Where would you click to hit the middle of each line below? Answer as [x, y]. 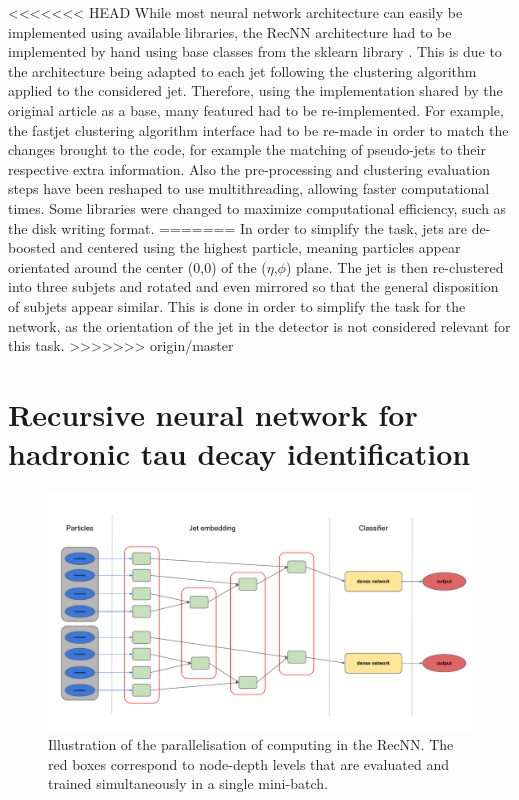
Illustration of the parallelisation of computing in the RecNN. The [251, 744]
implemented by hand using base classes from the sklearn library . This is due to [255, 51]
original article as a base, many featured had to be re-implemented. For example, [256, 109]
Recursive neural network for [213, 413]
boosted [32, 247]
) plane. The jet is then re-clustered [394, 266]
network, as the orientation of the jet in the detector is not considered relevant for [259, 325]
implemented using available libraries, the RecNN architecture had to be [230, 31]
